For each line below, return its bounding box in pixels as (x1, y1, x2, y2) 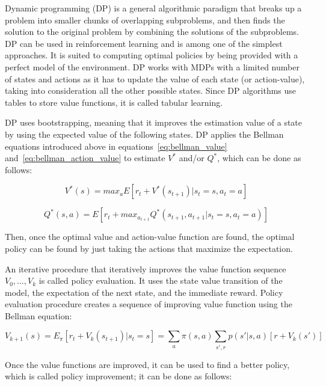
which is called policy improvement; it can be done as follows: (5, 370, 232, 382)
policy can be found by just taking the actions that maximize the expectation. (5, 242, 293, 254)
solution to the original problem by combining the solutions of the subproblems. (5, 25, 299, 38)
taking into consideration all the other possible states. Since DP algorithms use (5, 84, 297, 97)
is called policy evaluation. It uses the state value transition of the (38, 274, 283, 287)
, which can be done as (217, 152, 301, 164)
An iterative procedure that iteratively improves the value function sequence (5, 262, 286, 275)
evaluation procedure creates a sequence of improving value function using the (5, 298, 292, 310)
